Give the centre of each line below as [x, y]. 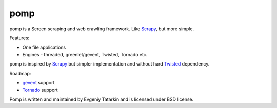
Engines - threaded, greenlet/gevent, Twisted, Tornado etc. [85, 54]
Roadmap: [20, 73]
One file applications [44, 47]
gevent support [38, 82]
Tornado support [40, 90]
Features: [19, 38]
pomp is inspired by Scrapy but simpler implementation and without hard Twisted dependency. [110, 64]
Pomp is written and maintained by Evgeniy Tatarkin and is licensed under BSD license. [102, 99]
